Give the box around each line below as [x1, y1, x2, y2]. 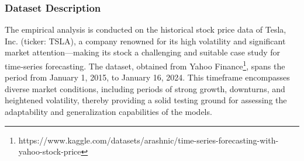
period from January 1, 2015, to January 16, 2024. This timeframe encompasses [5, 71, 290, 83]
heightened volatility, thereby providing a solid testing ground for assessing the [5, 94, 287, 106]
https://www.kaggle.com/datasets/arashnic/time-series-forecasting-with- [18, 134, 279, 146]
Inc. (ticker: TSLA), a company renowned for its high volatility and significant [5, 34, 286, 47]
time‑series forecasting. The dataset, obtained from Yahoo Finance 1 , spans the [5, 58, 285, 72]
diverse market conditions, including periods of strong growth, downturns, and [5, 82, 285, 94]
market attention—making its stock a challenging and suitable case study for [5, 46, 281, 58]
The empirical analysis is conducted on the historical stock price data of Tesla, [5, 23, 286, 36]
